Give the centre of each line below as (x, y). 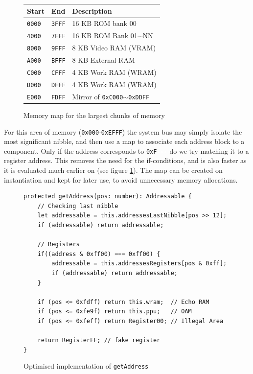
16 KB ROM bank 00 (104, 23)
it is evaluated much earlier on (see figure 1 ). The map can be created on (113, 170)
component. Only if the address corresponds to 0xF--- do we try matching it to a (126, 151)
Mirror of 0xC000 (98, 96)
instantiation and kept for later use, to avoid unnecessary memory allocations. (121, 179)
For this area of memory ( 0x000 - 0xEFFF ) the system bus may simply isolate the (123, 131)
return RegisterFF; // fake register (99, 340)
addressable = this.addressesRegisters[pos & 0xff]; (139, 264)
